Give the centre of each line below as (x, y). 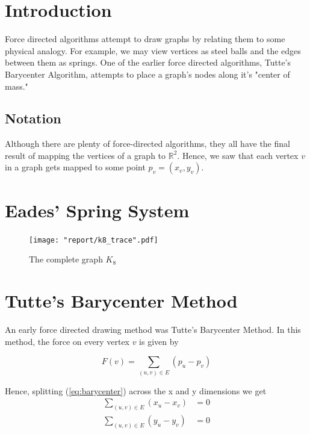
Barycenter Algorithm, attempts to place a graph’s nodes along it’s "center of (147, 74)
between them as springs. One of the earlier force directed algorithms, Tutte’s (148, 62)
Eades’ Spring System (97, 210)
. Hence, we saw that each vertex (238, 155)
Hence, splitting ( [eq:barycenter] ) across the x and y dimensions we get (136, 390)
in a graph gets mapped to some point (75, 167)
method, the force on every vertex (67, 341)
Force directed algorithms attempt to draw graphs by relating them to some (145, 39)
